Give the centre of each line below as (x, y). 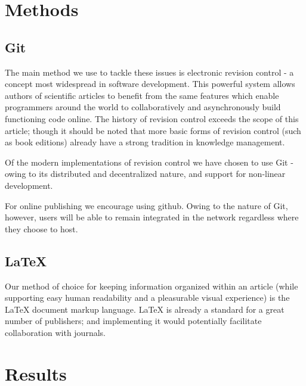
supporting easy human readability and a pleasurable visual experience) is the (147, 298)
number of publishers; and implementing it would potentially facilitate (133, 321)
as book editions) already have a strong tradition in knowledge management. (145, 142)
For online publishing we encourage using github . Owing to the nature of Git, (146, 205)
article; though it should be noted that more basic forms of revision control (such (153, 130)
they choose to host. (41, 228)
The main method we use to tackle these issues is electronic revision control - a (149, 72)
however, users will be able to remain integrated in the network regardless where (152, 217)
